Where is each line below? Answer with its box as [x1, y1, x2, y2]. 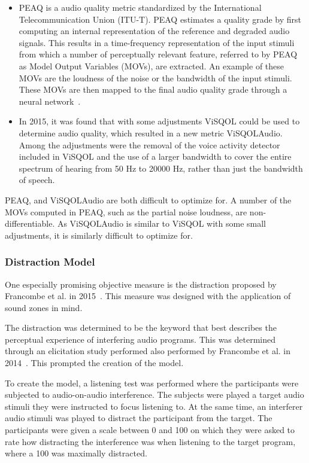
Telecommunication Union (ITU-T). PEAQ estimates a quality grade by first [19, 13, 302, 25]
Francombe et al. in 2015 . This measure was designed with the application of [5, 290, 291, 302]
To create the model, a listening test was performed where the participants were [5, 376, 299, 389]
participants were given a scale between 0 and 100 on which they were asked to [5, 424, 295, 436]
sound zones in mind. [5, 301, 83, 313]
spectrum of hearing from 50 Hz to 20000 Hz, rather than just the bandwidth [19, 162, 303, 174]
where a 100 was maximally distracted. [5, 447, 147, 459]
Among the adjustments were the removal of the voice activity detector [19, 138, 280, 151]
